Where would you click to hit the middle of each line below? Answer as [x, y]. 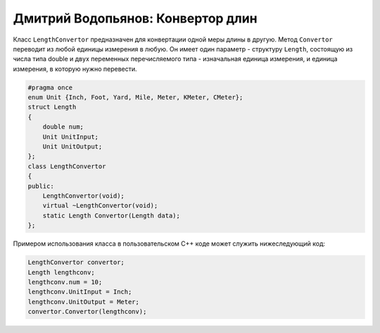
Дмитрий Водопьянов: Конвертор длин [135, 18]
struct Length [52, 107]
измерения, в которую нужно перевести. [75, 69]
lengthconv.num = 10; [65, 282]
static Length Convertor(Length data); [112, 215]
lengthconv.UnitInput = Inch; [80, 292]
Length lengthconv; [61, 272]
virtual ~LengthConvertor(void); [100, 206]
